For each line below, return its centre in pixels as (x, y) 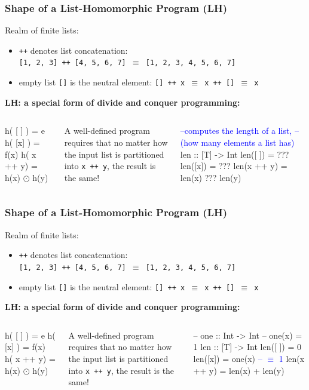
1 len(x (292, 358)
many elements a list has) (248, 142)
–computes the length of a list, (236, 130)
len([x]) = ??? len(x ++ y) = (234, 166)
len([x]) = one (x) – (228, 358)
